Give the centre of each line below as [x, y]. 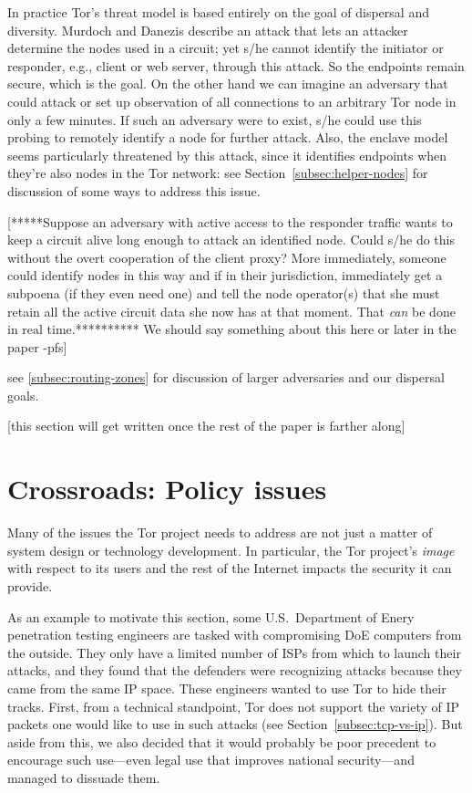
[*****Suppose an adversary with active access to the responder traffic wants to [230, 221]
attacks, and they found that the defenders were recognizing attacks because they [235, 670]
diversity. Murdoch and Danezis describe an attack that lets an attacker [208, 30]
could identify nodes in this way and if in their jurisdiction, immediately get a [225, 275]
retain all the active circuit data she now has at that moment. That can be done [231, 311]
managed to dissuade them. [84, 777]
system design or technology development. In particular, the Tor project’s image [231, 550]
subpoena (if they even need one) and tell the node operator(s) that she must [224, 292]
